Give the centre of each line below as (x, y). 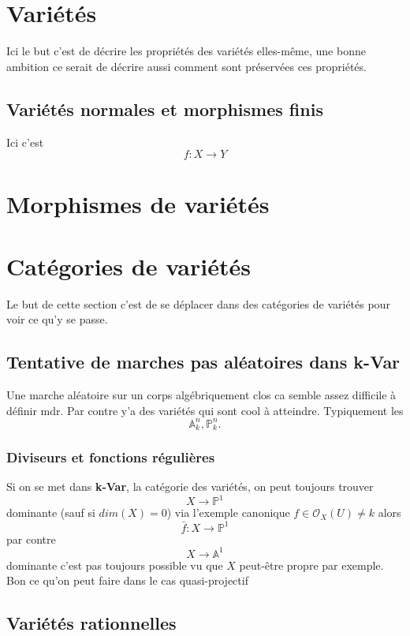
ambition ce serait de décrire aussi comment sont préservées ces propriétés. (186, 66)
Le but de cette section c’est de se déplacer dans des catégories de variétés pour (198, 303)
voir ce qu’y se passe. (57, 319)
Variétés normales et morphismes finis (165, 108)
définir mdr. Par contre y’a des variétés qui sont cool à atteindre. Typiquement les (205, 410)
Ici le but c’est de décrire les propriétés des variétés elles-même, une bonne (186, 51)
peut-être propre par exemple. (311, 565)
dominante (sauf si (51, 513)
